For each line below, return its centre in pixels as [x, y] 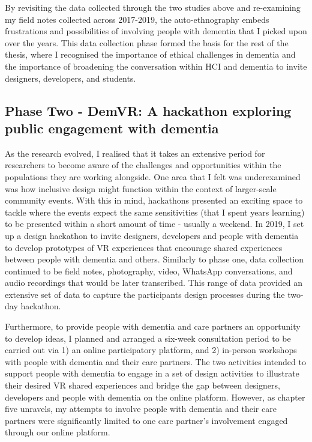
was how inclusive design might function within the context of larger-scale [141, 188]
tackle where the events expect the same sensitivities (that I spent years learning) [155, 212]
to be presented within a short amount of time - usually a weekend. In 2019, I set [154, 224]
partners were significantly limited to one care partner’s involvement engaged [146, 420]
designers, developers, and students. [70, 78]
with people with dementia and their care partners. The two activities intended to [155, 361]
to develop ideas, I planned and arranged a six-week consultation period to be [148, 338]
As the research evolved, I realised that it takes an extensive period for [135, 153]
